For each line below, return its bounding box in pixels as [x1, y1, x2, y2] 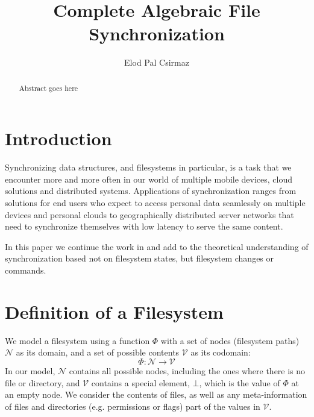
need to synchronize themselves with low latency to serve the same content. [5, 220, 283, 233]
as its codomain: [190, 346, 251, 359]
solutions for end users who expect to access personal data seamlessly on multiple [5, 196, 306, 209]
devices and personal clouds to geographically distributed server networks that [5, 208, 294, 221]
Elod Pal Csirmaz [124, 56, 189, 69]
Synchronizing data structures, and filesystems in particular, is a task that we [5, 161, 292, 174]
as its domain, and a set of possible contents [16, 346, 180, 359]
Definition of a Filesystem [5, 299, 224, 324]
